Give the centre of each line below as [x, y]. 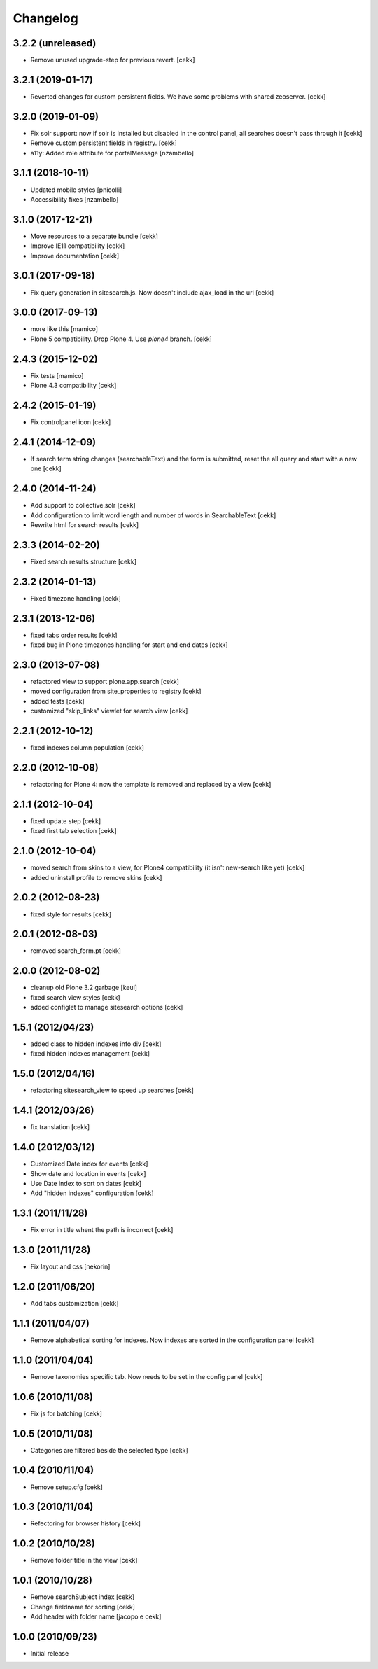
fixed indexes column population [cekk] [87, 748]
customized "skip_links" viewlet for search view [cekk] [109, 711]
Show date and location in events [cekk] [88, 1173]
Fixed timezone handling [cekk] [76, 598]
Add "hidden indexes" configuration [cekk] [92, 1193]
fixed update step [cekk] [66, 821]
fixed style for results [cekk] [71, 914]
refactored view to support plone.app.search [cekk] [105, 682]
